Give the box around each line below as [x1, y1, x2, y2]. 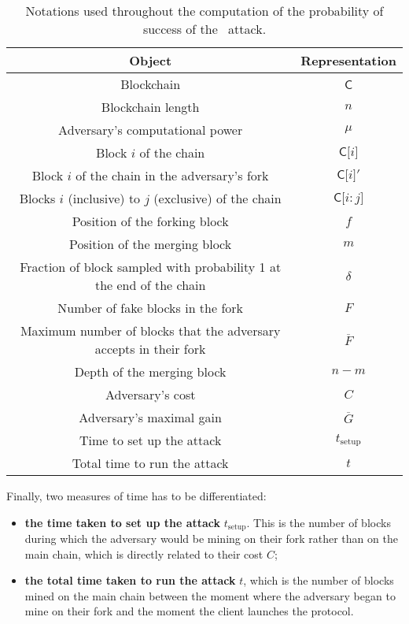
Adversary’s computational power [58, 121, 243, 139]
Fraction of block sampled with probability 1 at [20, 258, 282, 276]
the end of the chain [94, 276, 206, 294]
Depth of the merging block [74, 362, 227, 381]
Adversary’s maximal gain [79, 408, 222, 426]
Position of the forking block [72, 212, 229, 230]
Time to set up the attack [79, 431, 222, 449]
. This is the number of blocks [246, 514, 391, 530]
